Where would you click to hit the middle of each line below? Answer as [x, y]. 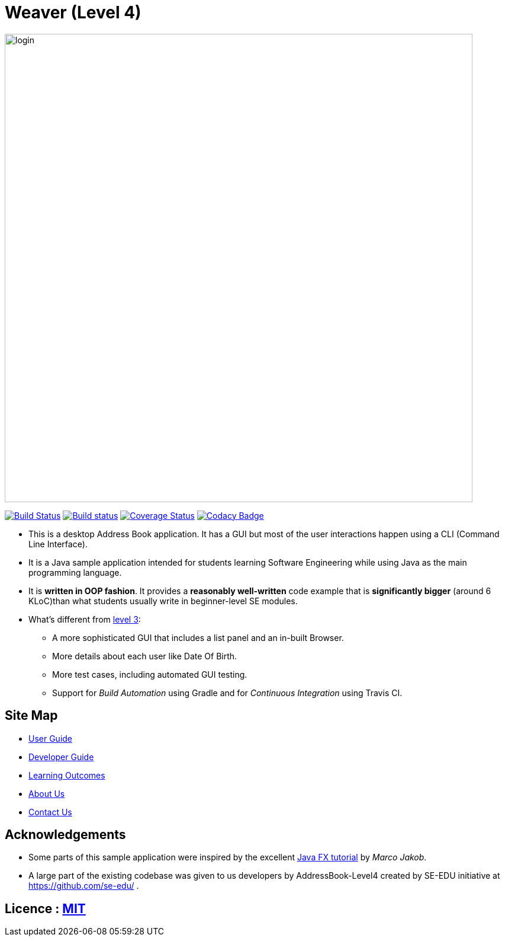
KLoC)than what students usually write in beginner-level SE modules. [163, 601]
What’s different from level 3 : [85, 619]
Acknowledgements [65, 835]
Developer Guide [61, 757]
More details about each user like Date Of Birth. [145, 656]
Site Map [31, 716]
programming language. [75, 572]
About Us [47, 793]
